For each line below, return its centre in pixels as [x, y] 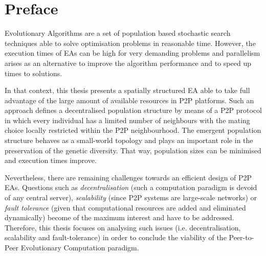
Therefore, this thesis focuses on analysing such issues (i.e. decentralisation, [123, 227]
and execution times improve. [51, 160]
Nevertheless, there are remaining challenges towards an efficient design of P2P [128, 177]
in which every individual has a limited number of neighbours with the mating [127, 120]
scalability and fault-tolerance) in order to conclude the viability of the [116, 237]
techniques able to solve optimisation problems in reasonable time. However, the [130, 43]
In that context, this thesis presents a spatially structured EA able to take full [127, 90]
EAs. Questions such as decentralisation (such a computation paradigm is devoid [131, 187]
